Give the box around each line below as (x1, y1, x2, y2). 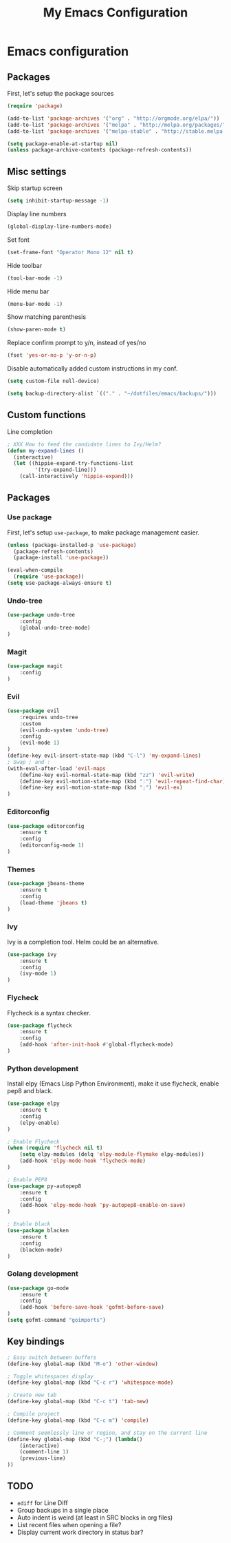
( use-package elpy (7, 1100, 60, 1107)
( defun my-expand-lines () (7, 447, 85, 454)
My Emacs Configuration (43, 5, 188, 21)
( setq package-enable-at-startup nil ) (7, 140, 118, 147)
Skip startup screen (7, 184, 63, 192)
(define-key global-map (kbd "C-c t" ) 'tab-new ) (7, 1398, 149, 1405)
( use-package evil (7, 707, 60, 714)
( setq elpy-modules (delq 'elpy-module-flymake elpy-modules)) (19, 1151, 205, 1158)
